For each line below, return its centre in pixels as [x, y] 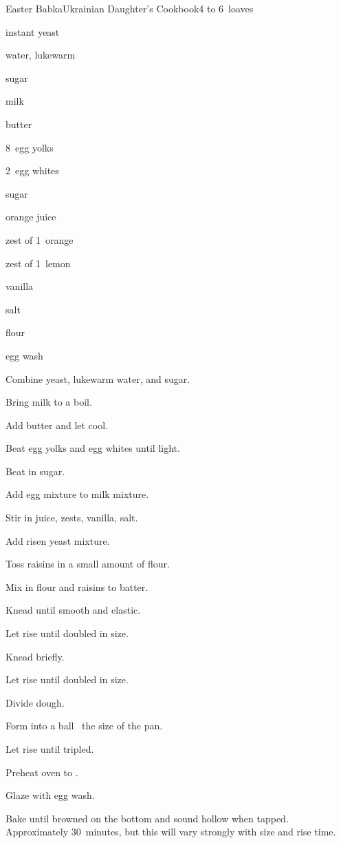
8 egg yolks [30, 147]
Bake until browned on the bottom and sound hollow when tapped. [147, 818]
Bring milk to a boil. [49, 402]
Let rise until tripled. [50, 749]
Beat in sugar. [35, 471]
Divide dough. [35, 702]
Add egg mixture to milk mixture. [77, 494]
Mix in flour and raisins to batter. [77, 586]
